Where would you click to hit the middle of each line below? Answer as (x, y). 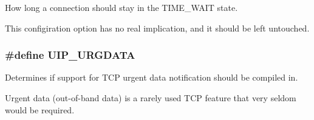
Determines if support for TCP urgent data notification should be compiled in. (152, 77)
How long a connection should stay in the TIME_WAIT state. (121, 7)
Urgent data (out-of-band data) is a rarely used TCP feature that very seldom (151, 98)
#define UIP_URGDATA (70, 55)
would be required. (40, 109)
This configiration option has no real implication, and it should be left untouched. (157, 28)
